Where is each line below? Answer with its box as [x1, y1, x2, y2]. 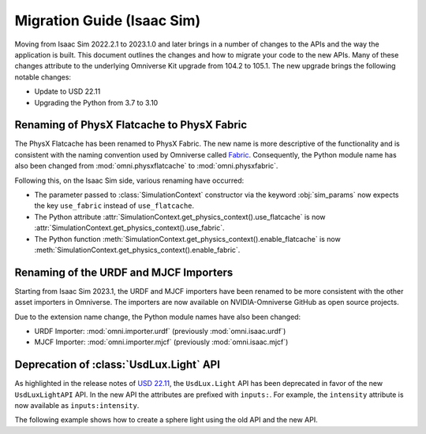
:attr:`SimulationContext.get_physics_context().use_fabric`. [34, 223, 225, 232]
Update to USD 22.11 [34, 87, 101, 96]
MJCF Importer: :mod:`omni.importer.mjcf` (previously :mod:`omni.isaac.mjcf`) [34, 337, 289, 347]
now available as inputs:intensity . [14, 401, 140, 410]
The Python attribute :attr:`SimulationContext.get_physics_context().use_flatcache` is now [34, 212, 327, 221]
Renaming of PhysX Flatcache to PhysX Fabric [14, 118, 248, 132]
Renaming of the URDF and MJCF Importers [14, 265, 234, 279]
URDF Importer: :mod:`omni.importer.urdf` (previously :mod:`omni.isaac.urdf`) [34, 327, 286, 336]
